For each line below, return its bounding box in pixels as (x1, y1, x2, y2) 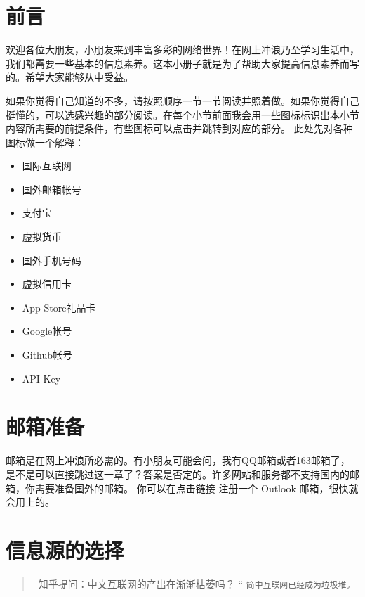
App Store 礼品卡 (22, 300, 96, 314)
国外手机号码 (22, 252, 81, 267)
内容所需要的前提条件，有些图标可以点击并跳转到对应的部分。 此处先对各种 (6, 121, 353, 136)
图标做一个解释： (6, 134, 84, 149)
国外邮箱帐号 (22, 181, 81, 196)
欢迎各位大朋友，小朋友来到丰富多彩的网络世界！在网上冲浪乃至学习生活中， (6, 42, 359, 57)
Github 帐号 (22, 347, 73, 362)
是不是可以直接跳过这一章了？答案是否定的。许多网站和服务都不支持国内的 (6, 466, 350, 481)
